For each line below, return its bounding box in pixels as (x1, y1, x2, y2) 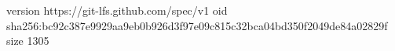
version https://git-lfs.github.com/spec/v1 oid (6, 2, 228, 18)
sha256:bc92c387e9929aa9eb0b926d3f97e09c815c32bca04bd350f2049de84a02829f (6, 17, 388, 33)
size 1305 (6, 32, 49, 49)
